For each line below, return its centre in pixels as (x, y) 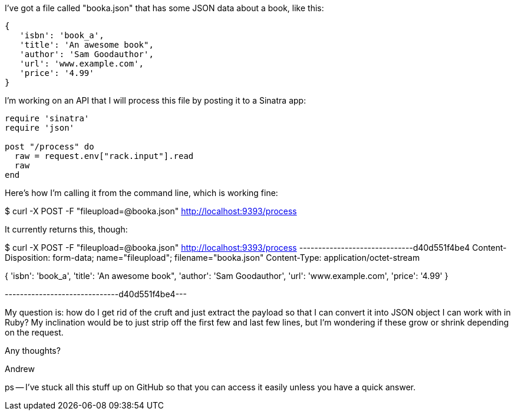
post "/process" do (49, 147)
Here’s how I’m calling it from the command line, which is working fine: (141, 193)
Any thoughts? (33, 351)
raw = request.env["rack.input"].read (104, 156)
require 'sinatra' (47, 118)
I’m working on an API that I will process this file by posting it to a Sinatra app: (156, 100)
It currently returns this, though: (66, 229)
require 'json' (40, 128)
